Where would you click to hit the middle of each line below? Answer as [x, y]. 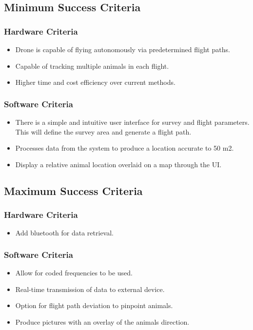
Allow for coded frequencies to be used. [74, 273]
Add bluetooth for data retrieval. [65, 233]
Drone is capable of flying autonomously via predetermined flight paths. [123, 49]
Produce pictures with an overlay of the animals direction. [102, 321]
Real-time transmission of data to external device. [90, 289]
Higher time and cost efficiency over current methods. [95, 82]
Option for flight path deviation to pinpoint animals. [94, 305]
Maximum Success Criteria [73, 190]
